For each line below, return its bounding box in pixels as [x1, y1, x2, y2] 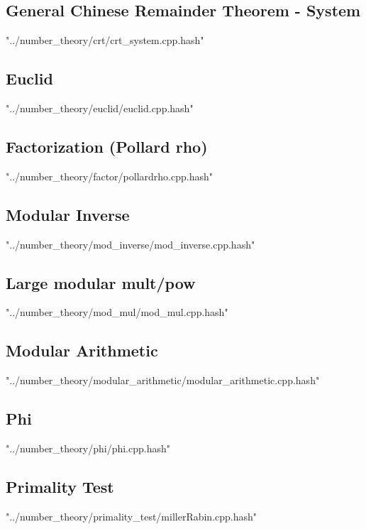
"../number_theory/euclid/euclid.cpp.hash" [6, 101, 194, 115]
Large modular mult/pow [6, 271, 196, 293]
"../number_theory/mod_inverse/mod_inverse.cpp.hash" [6, 236, 255, 251]
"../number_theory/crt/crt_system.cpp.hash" [6, 33, 204, 48]
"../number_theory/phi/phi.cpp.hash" [6, 440, 170, 455]
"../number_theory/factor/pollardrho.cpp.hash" [6, 168, 213, 183]
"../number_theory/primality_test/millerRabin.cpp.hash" [6, 508, 257, 523]
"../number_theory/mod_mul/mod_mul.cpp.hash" [6, 305, 228, 320]
